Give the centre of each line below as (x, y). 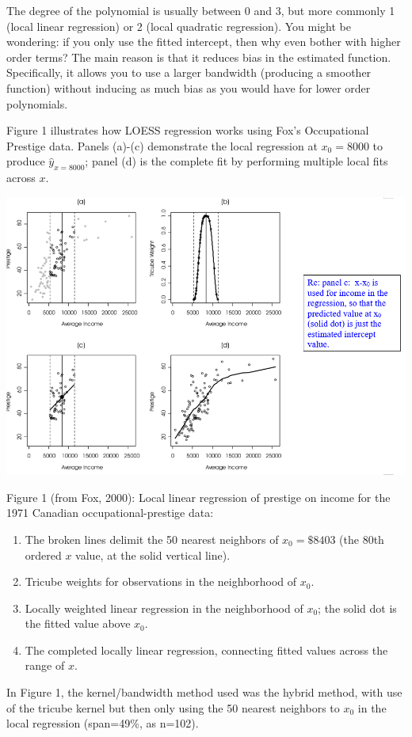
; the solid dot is (357, 608)
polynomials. (37, 103)
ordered (43, 555)
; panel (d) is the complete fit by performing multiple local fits (237, 161)
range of (45, 665)
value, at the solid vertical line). (153, 555)
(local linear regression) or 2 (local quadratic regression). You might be (179, 26)
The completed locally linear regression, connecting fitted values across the (206, 650)
